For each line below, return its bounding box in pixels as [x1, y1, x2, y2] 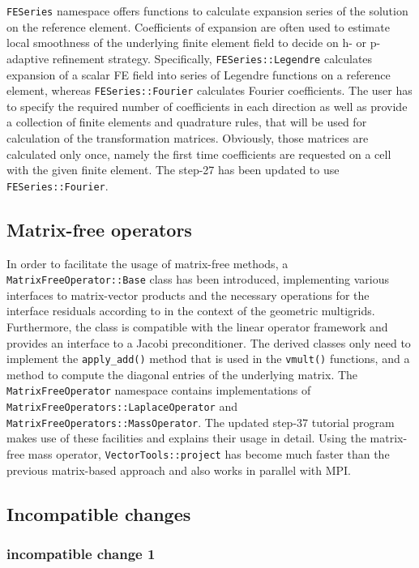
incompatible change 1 [6, 543, 156, 563]
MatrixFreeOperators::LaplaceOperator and [6, 398, 237, 415]
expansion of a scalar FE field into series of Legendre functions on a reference [6, 66, 391, 83]
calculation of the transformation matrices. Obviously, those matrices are [6, 129, 369, 146]
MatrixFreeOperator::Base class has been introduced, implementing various [6, 271, 390, 288]
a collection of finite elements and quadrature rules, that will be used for [6, 113, 367, 130]
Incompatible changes [6, 501, 191, 526]
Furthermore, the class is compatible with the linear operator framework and [6, 318, 388, 335]
